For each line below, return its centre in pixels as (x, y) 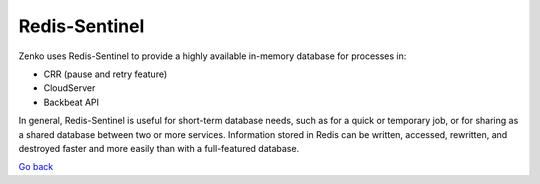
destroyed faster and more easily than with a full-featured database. (159, 148)
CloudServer (69, 88)
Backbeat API (71, 102)
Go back (36, 167)
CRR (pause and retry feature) (105, 74)
